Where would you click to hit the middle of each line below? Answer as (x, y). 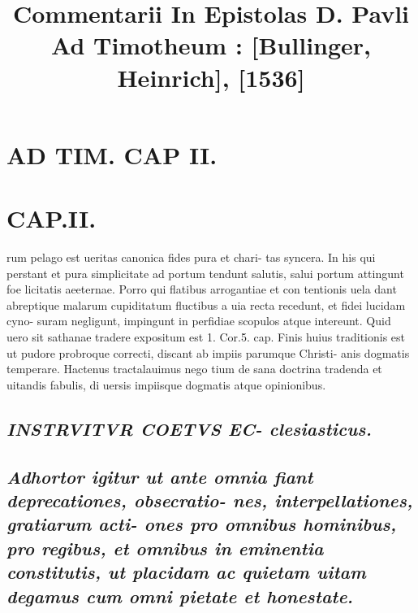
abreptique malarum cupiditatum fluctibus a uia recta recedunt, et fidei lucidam (206, 304)
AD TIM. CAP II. (112, 154)
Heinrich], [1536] (211, 77)
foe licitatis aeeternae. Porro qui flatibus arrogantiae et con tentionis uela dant (202, 289)
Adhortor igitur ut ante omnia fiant (160, 476)
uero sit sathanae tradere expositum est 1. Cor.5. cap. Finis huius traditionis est (206, 337)
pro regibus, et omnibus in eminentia (165, 548)
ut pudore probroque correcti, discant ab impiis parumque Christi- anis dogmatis (208, 352)
